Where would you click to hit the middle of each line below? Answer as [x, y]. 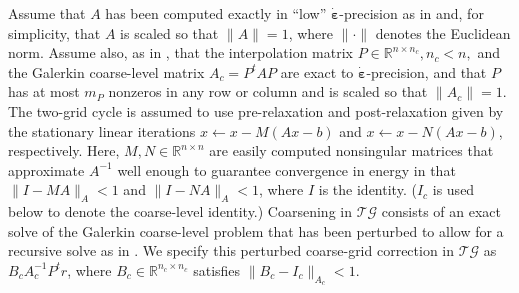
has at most [44, 91]
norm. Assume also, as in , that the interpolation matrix [180, 52]
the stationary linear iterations [102, 130]
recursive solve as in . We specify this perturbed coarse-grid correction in [231, 250]
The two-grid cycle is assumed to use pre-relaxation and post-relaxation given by [256, 110]
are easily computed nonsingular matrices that [351, 150]
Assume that [47, 13]
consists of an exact [441, 211]
